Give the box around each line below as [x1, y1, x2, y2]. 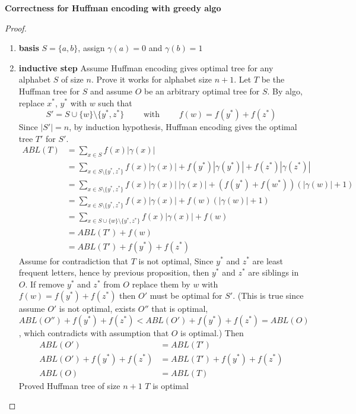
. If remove [25, 277, 65, 290]
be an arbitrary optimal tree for [144, 84, 260, 97]
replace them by [132, 277, 190, 290]
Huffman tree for [18, 84, 80, 97]
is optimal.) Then [180, 326, 244, 339]
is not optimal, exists [59, 302, 136, 315]
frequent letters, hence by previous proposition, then [18, 266, 209, 279]
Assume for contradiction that [18, 254, 128, 267]
